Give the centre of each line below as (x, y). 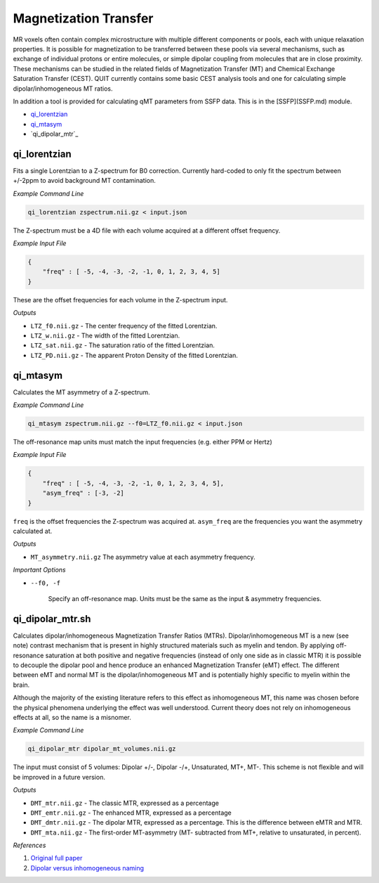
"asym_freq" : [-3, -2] (83, 493)
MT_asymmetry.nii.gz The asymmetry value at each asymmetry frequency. (143, 557)
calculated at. (33, 531)
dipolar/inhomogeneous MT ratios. (63, 89)
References (29, 845)
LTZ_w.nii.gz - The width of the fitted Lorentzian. (105, 336)
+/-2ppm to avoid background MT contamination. (84, 181)
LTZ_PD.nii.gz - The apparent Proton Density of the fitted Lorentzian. (134, 355)
